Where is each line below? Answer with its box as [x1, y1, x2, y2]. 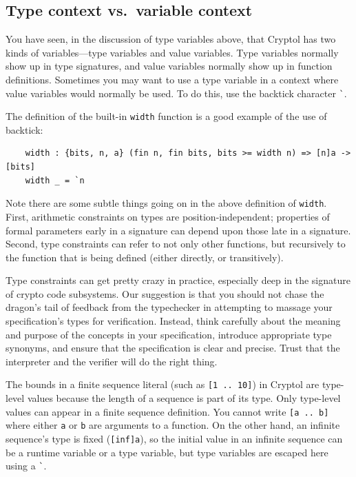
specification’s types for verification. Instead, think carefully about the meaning [6, 314, 341, 328]
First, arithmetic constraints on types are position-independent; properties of [6, 209, 330, 223]
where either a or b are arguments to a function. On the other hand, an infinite [6, 418, 340, 432]
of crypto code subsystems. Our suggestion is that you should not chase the [6, 286, 324, 301]
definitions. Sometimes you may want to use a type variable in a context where [6, 72, 339, 86]
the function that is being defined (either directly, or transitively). [6, 250, 284, 264]
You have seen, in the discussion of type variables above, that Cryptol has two [6, 32, 336, 46]
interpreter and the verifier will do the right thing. [6, 354, 218, 368]
